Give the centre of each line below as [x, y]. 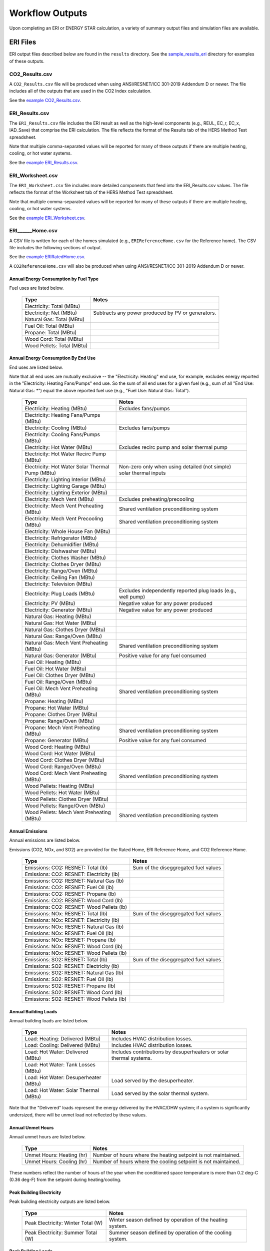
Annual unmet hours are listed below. [47, 1137]
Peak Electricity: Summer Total [61, 1232]
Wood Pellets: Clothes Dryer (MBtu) [67, 799]
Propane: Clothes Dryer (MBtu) [61, 715]
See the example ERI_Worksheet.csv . [47, 218]
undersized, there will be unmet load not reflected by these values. [78, 1115]
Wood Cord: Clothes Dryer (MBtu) [64, 760]
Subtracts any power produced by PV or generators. [155, 313]
